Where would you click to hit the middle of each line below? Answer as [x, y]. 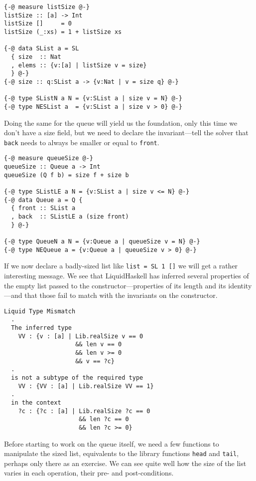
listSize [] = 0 [38, 24]
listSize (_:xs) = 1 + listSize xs [63, 32]
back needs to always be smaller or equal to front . [82, 142]
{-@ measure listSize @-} [47, 7]
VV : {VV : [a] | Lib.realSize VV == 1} [86, 386]
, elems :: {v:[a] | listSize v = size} [79, 65]
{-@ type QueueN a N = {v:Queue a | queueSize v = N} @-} [102, 241]
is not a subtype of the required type [77, 377]
